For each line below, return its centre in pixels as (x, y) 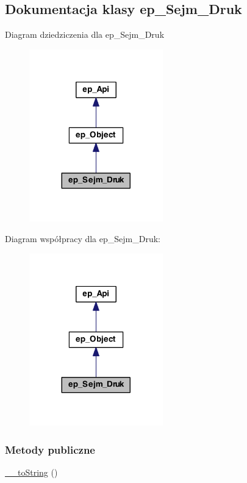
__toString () (31, 472)
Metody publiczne (50, 449)
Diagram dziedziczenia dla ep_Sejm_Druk (85, 34)
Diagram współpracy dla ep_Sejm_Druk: (83, 238)
